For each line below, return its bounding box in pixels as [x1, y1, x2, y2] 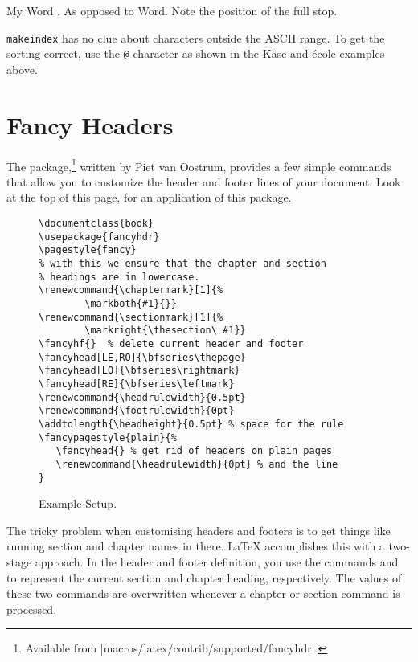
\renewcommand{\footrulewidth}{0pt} [39, 405, 235, 417]
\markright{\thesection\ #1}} [84, 325, 246, 337]
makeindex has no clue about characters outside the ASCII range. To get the [6, 29, 385, 46]
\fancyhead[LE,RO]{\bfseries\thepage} [39, 351, 246, 363]
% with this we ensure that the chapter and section [39, 258, 326, 270]
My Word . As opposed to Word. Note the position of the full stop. [6, 2, 338, 18]
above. [6, 60, 38, 77]
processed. [6, 600, 57, 617]
